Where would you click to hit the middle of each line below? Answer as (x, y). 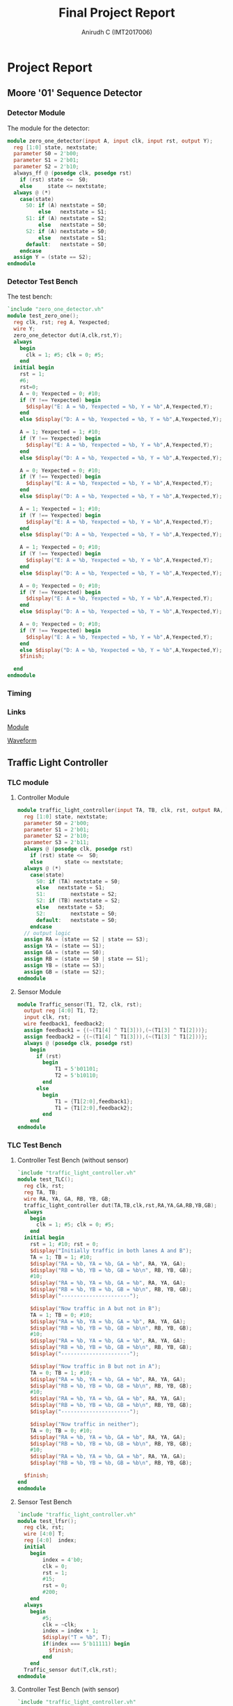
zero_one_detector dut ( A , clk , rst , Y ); (68, 335)
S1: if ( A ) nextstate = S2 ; (66, 218)
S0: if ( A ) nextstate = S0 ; (66, 206)
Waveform (22, 741)
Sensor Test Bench (45, 1501)
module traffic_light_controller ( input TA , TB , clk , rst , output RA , (120, 810)
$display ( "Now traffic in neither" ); (85, 1424)
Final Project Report (117, 13)
